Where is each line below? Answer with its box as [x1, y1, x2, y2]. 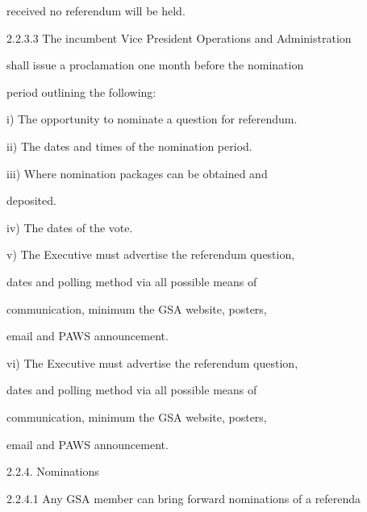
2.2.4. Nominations [6, 463, 99, 480]
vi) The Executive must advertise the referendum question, [6, 354, 298, 371]
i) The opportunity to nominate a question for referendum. [6, 110, 298, 127]
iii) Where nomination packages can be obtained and [6, 164, 268, 181]
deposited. [6, 192, 56, 209]
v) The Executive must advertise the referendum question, [6, 246, 295, 263]
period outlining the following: [6, 83, 156, 100]
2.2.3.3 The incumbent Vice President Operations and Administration [6, 29, 352, 46]
